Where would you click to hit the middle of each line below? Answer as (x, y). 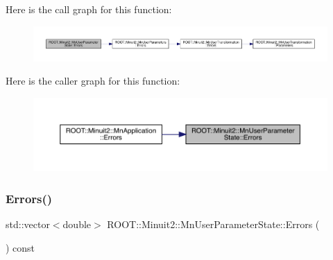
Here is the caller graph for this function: (93, 81)
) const (20, 247)
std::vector (28, 224)
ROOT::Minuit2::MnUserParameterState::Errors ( (213, 224)
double (77, 224)
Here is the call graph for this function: (89, 9)
